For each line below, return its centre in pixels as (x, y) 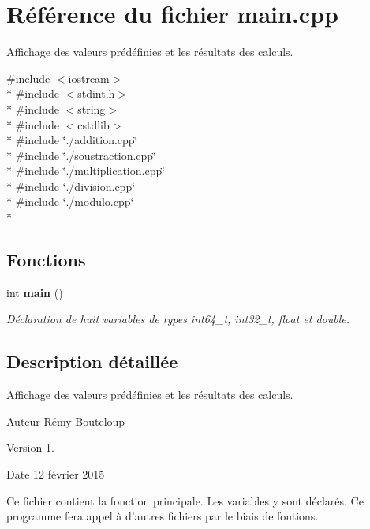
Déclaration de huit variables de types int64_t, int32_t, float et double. (178, 319)
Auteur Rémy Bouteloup (66, 421)
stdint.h (96, 93)
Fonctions (46, 260)
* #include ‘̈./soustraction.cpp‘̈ (82, 155)
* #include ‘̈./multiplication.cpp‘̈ (86, 171)
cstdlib (93, 124)
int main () (35, 292)
